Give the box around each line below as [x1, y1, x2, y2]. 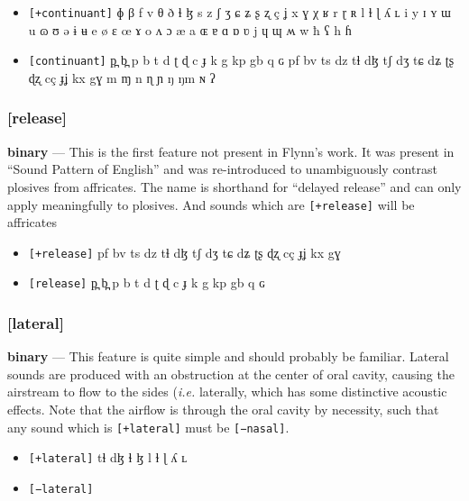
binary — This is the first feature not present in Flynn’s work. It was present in [7, 141, 455, 160]
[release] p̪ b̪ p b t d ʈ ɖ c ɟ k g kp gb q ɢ [28, 273, 265, 292]
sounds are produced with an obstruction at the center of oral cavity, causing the [7, 364, 455, 383]
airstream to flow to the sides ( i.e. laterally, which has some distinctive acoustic [7, 382, 447, 401]
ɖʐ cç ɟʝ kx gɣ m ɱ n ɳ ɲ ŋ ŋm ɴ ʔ [28, 68, 216, 87]
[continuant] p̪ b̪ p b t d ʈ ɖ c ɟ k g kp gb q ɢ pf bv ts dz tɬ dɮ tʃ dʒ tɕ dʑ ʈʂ [28, 50, 455, 69]
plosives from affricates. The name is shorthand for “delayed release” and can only [7, 177, 462, 196]
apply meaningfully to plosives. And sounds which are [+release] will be [7, 195, 415, 214]
